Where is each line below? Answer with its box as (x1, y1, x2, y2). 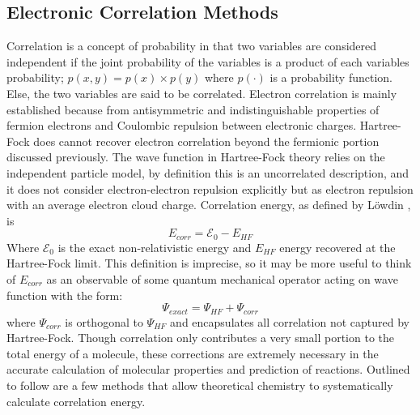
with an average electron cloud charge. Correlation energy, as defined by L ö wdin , (6, 196, 411, 213)
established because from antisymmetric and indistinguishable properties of (6, 101, 380, 118)
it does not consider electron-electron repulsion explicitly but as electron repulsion (6, 180, 414, 197)
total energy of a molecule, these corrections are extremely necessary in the (6, 344, 379, 362)
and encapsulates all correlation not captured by (170, 313, 409, 330)
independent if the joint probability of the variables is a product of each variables (6, 53, 409, 70)
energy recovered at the (279, 238, 396, 255)
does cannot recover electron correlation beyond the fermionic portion (33, 132, 380, 149)
